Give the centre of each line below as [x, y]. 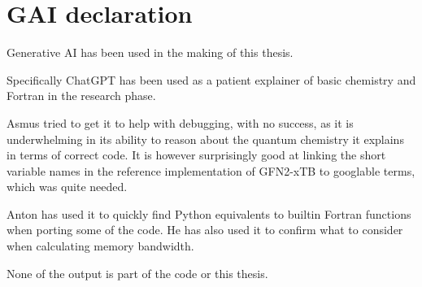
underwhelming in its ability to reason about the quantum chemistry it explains [205, 139]
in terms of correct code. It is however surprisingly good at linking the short [196, 155]
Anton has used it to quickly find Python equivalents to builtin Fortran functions [209, 213]
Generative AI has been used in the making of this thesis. [150, 52]
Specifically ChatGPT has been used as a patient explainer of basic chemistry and [211, 79]
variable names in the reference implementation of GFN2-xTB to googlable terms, [211, 170]
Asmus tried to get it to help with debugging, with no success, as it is [180, 122]
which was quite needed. [67, 187]
